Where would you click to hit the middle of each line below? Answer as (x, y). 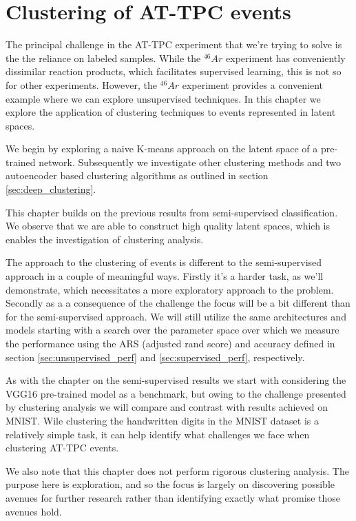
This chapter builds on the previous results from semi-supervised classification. (172, 212)
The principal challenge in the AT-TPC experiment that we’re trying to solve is (174, 44)
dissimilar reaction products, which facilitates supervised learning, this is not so (174, 71)
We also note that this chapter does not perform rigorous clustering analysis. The (177, 470)
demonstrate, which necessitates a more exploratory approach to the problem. (170, 289)
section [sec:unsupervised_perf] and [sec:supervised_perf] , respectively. (155, 357)
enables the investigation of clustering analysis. (105, 239)
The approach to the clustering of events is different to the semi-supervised (164, 262)
